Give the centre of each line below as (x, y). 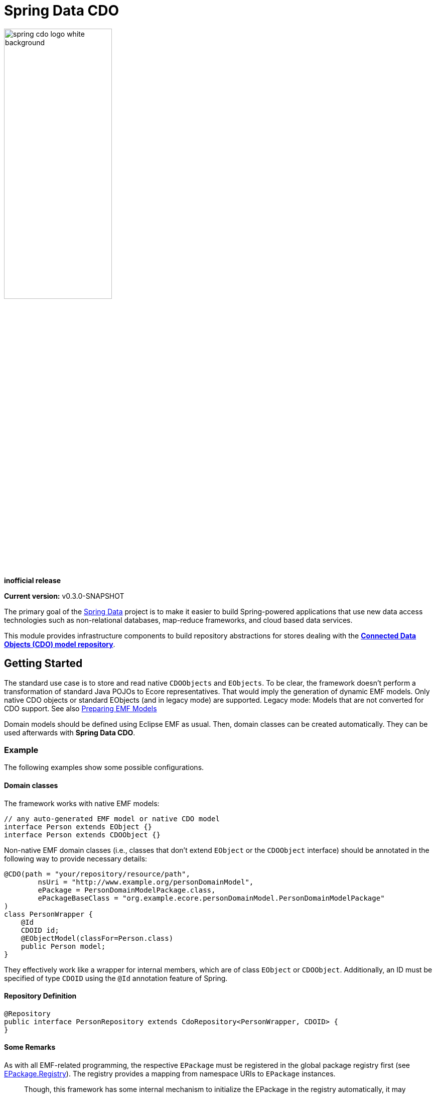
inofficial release (33, 580)
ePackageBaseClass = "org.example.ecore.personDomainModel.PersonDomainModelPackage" (211, 898)
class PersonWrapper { (49, 914)
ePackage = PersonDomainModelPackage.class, (127, 890)
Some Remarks (30, 1047)
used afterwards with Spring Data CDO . (70, 732)
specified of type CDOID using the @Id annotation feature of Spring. (116, 978)
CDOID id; (40, 930)
